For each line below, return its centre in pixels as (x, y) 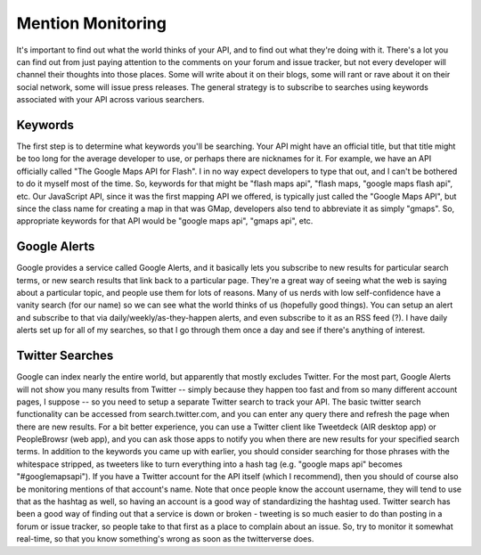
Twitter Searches (65, 356)
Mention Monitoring (91, 23)
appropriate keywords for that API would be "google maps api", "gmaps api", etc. (165, 221)
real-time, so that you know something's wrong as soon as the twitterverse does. (165, 539)
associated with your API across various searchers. (110, 100)
